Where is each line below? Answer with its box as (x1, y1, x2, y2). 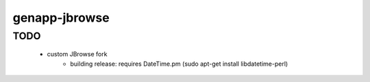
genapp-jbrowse (12, 10, 110, 25)
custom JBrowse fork (47, 50, 108, 58)
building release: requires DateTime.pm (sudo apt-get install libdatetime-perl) (70, 60, 288, 68)
